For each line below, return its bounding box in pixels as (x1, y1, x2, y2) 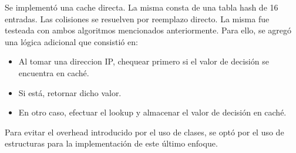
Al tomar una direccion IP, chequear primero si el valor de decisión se (18, 55, 269, 67)
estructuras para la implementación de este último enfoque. (5, 137, 218, 149)
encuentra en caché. (18, 66, 89, 79)
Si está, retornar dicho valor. (18, 86, 122, 98)
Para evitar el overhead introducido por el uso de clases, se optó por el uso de (5, 125, 284, 138)
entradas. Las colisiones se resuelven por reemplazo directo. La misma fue (5, 12, 270, 25)
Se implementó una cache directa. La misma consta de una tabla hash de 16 (5, 1, 278, 13)
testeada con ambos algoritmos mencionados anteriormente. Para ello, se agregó (5, 24, 291, 36)
